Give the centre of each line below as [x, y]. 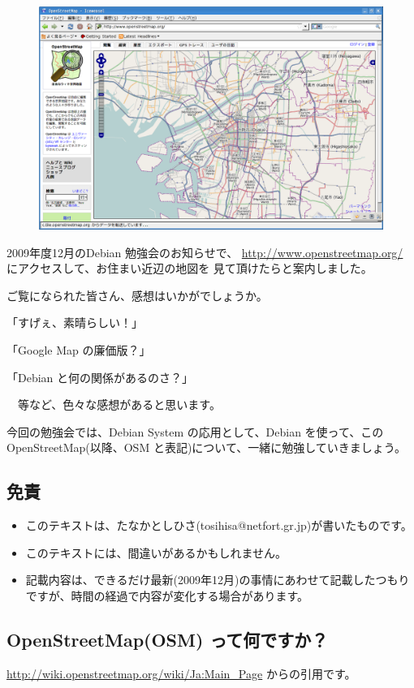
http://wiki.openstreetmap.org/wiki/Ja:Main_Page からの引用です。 [181, 673]
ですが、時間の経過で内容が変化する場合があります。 [167, 595]
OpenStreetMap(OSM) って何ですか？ [168, 639]
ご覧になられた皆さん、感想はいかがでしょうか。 [137, 295]
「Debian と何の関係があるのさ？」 [100, 377]
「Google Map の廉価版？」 [79, 349]
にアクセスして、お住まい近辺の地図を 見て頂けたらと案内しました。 [190, 268]
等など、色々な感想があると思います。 [119, 404]
